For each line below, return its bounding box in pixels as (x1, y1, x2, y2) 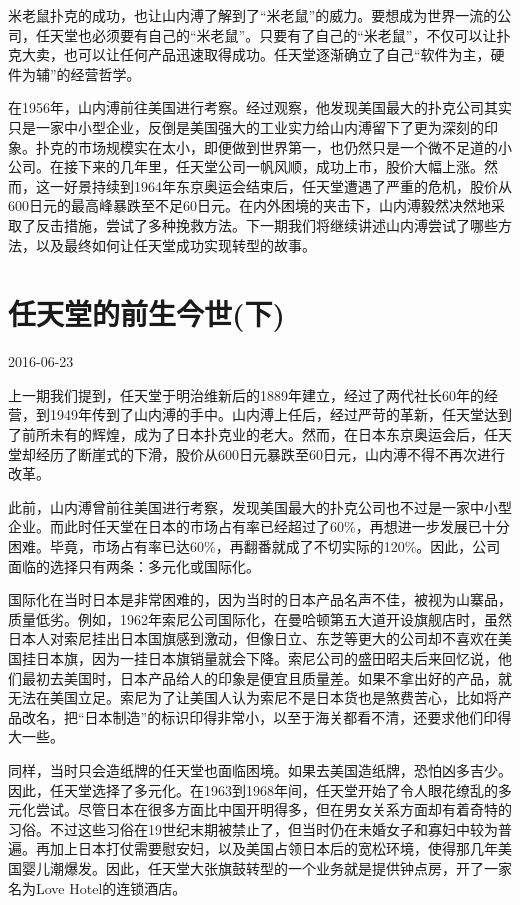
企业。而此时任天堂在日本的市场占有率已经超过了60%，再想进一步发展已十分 (8, 516, 510, 537)
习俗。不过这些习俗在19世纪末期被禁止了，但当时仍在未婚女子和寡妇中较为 (8, 818, 498, 839)
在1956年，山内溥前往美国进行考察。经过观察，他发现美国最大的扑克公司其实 (8, 97, 512, 118)
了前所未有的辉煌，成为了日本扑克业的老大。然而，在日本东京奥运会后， (8, 424, 484, 445)
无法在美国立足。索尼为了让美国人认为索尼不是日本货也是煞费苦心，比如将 (8, 687, 498, 708)
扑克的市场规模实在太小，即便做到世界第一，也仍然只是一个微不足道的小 (35, 136, 512, 157)
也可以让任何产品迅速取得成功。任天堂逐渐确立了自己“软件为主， (63, 44, 491, 65)
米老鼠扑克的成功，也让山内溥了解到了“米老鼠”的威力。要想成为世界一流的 (8, 5, 498, 25)
